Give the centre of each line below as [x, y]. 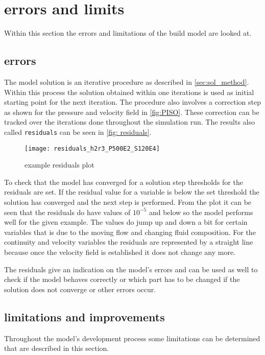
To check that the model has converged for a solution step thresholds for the [124, 182]
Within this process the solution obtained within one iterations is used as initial [129, 92]
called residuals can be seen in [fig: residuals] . [78, 132]
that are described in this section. [57, 348]
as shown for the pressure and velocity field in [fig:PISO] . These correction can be [132, 112]
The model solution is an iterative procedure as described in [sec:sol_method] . [127, 81]
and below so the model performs [201, 212]
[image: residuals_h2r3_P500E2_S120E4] [92, 148]
